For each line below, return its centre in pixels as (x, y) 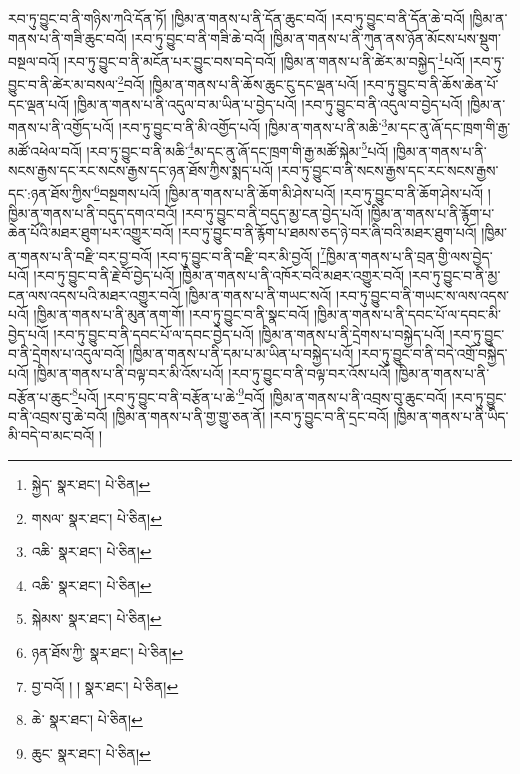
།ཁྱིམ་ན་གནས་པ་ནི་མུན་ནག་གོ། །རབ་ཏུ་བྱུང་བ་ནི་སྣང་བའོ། (171, 314)
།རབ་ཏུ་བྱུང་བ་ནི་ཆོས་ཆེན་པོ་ (431, 84)
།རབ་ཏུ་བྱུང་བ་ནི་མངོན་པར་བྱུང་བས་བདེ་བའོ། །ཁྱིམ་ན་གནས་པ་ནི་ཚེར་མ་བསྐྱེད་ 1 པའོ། (265, 59)
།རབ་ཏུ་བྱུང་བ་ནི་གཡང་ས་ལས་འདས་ (423, 294)
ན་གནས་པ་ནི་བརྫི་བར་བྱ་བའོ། (80, 255)
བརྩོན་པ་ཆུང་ (40, 396)
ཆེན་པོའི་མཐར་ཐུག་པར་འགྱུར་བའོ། (91, 232)
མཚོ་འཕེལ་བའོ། (45, 150)
